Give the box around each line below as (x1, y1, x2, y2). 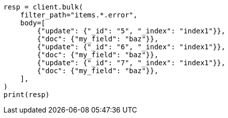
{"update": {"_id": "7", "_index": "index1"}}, (37, 59, 226, 67)
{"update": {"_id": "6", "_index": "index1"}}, (37, 43, 226, 51)
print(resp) (3, 91, 50, 99)
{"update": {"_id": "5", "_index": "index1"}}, (37, 27, 226, 35)
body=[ (20, 19, 46, 27)
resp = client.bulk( (3, 3, 83, 11)
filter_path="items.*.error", (20, 11, 138, 19)
